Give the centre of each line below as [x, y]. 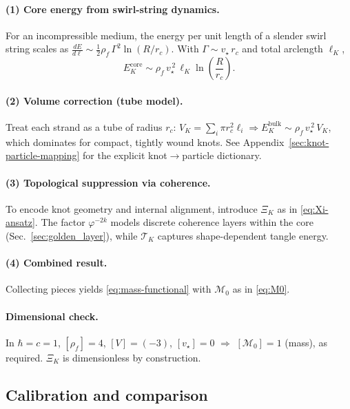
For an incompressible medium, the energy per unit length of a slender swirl [166, 35]
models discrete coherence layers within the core [212, 222]
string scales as [37, 49]
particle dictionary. [222, 155]
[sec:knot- [309, 141]
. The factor [60, 222]
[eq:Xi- [315, 208]
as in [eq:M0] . [261, 289]
